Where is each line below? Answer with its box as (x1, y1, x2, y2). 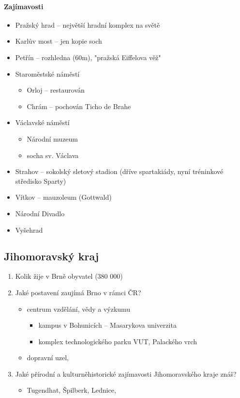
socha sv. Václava (27, 150, 79, 160)
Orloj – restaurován (27, 85, 85, 95)
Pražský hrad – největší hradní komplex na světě (15, 19, 160, 30)
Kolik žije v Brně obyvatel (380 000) (15, 271, 123, 281)
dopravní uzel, (27, 352, 69, 363)
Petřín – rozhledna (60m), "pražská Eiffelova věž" (15, 52, 161, 62)
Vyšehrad (15, 224, 43, 235)
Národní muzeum (27, 133, 78, 143)
